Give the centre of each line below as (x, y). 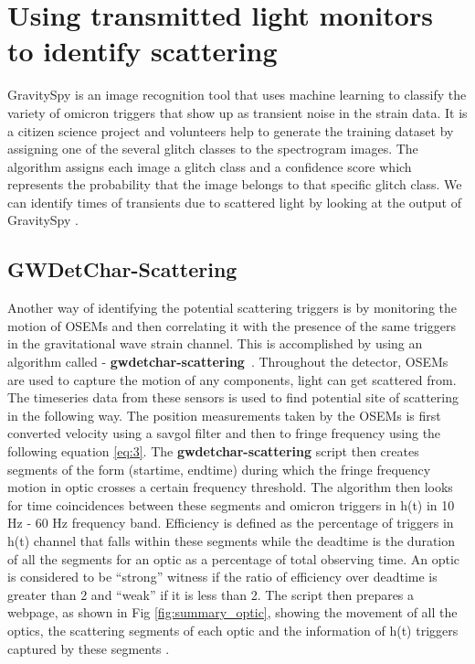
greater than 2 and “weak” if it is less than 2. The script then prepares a (211, 594)
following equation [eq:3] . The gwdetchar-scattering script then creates (213, 451)
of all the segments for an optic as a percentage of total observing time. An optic (234, 558)
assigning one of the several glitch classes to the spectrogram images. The (213, 149)
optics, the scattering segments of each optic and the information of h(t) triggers (233, 630)
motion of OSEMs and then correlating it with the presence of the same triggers (232, 325)
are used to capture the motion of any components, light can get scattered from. (232, 379)
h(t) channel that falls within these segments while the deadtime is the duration (232, 540)
